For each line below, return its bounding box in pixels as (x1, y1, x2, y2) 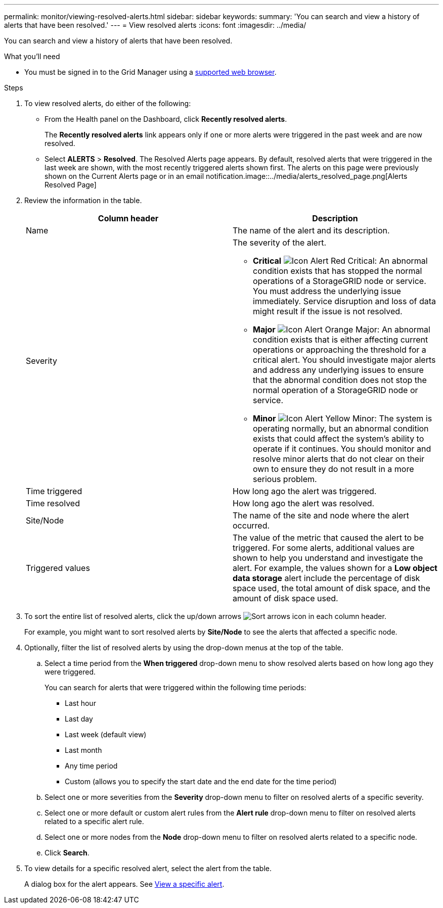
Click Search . (45, 848, 90, 857)
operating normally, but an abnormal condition (253, 423, 429, 434)
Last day (65, 714, 93, 723)
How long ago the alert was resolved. (233, 498, 375, 508)
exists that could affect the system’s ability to (253, 434, 424, 444)
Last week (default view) (65, 730, 147, 739)
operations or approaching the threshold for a (253, 345, 426, 355)
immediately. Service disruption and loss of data (253, 296, 436, 306)
